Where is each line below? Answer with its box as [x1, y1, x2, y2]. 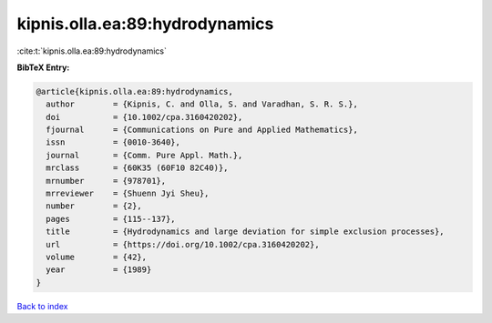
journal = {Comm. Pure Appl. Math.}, [46, 150, 243, 160]
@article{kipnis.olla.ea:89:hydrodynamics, [36, 86, 234, 96]
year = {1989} [46, 265, 152, 275]
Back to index [16, 300, 68, 311]
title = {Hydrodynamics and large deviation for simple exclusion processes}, [46, 227, 446, 237]
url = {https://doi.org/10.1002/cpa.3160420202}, [46, 239, 320, 249]
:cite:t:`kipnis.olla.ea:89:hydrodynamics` [16, 45, 168, 56]
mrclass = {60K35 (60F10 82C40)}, [46, 163, 229, 173]
